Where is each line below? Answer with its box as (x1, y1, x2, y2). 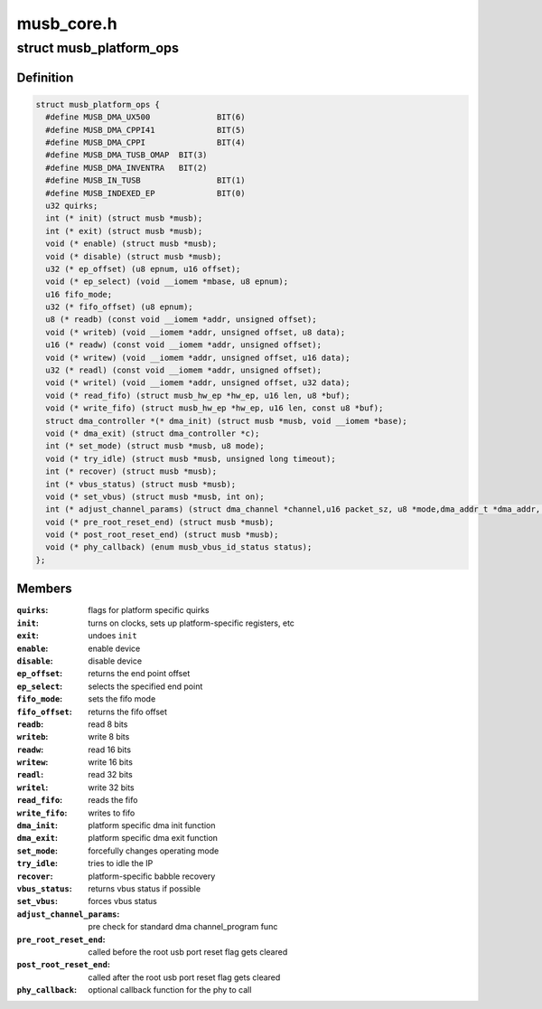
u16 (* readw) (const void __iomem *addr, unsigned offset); (45, 340, 322, 350)
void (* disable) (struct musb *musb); (45, 251, 222, 261)
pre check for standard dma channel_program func (88, 921, 278, 932)
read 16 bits (88, 744, 131, 755)
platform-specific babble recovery (88, 871, 216, 882)
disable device (88, 655, 143, 666)
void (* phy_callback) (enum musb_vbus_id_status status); (45, 542, 313, 552)
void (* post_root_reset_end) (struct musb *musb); (45, 530, 279, 540)
